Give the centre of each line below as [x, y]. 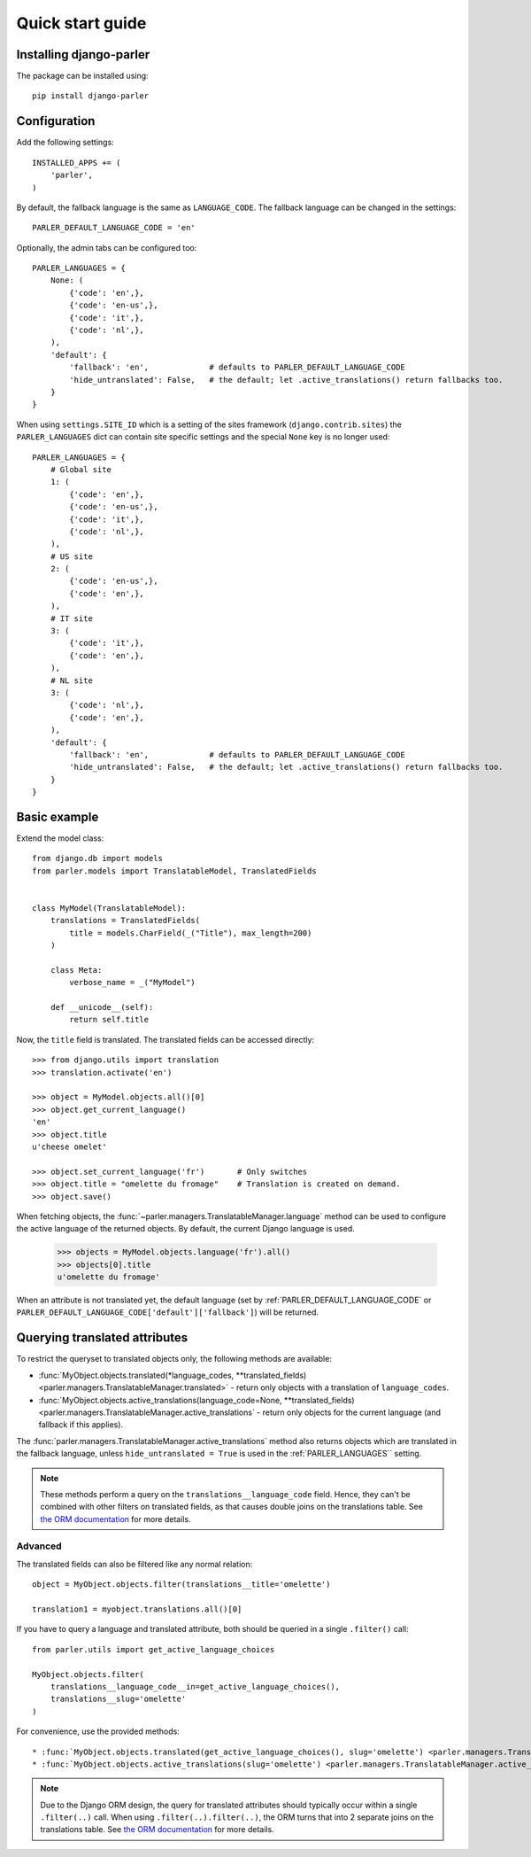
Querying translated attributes [102, 1338]
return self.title [109, 1020]
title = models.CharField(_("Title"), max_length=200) [191, 933]
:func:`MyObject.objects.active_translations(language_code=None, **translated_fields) [196, 1400]
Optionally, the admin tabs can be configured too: [107, 247]
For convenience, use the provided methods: [98, 1731]
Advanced [39, 1546]
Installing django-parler [83, 54]
